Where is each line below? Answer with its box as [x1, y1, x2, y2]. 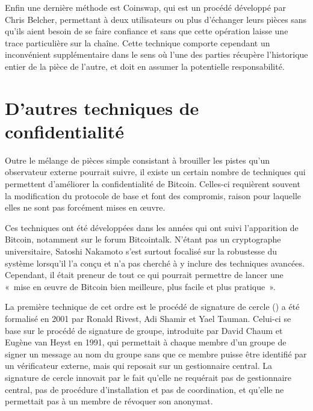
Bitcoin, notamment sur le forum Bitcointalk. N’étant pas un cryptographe [5, 233, 281, 246]
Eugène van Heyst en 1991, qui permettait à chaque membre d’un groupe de [5, 336, 287, 348]
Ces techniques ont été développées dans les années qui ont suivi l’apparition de [5, 221, 299, 233]
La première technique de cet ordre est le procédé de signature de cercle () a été [5, 300, 300, 313]
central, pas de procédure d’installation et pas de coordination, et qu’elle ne [5, 383, 284, 395]
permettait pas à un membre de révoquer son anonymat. [5, 395, 213, 407]
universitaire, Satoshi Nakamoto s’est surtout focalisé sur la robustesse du [5, 245, 277, 258]
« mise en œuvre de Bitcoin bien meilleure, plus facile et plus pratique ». [5, 280, 276, 292]
